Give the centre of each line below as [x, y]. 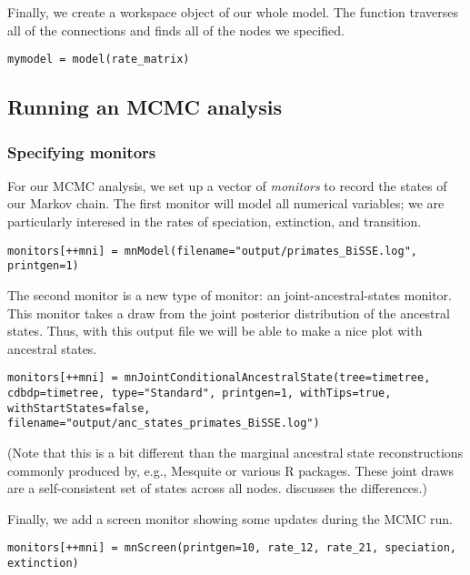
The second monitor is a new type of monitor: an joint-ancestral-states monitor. [230, 294]
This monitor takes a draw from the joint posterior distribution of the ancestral [229, 313]
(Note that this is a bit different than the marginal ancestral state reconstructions [235, 452]
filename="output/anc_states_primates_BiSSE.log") [164, 424]
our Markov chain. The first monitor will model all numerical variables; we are [226, 203]
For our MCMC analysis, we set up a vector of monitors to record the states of [227, 185]
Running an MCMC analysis [145, 107]
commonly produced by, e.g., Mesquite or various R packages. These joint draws [231, 470]
